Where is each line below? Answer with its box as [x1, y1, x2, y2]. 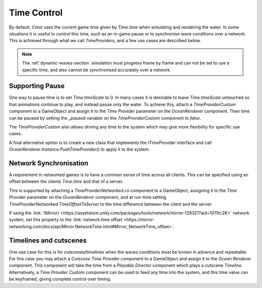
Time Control [9, 7, 63, 18]
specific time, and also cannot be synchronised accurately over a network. [22, 67, 172, 73]
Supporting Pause [9, 82, 65, 90]
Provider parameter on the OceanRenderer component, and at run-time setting [9, 194, 166, 200]
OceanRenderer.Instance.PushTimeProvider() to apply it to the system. [9, 146, 150, 152]
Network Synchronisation [9, 159, 88, 167]
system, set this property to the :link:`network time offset [9, 217, 123, 223]
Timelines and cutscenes [9, 236, 87, 244]
